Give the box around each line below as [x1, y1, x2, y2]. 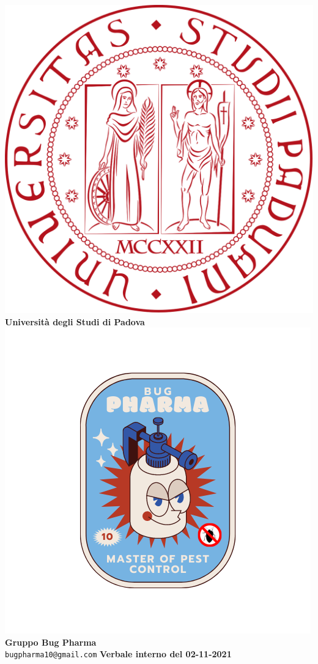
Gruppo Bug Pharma [5, 635, 97, 648]
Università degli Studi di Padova [5, 315, 145, 328]
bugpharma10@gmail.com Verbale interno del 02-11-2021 [5, 647, 232, 660]
